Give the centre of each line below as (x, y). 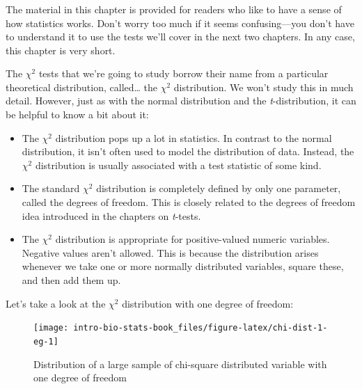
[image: (51, 328)
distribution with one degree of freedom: (208, 303)
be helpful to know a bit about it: (77, 114)
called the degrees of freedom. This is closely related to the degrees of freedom (189, 202)
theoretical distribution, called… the (82, 87)
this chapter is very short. (61, 50)
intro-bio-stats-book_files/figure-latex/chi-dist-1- (200, 328)
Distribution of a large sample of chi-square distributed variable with (180, 364)
